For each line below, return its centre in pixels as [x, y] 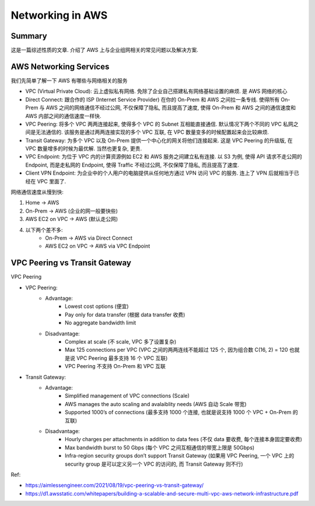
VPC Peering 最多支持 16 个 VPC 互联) [122, 358]
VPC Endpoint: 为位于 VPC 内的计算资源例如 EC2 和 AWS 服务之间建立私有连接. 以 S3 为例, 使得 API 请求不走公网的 [164, 157]
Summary [29, 36]
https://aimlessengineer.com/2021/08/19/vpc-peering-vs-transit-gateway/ [115, 486]
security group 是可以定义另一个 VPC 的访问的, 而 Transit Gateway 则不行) [154, 464]
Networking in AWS [59, 15]
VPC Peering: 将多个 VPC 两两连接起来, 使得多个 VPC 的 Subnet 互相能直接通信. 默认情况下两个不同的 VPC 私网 [160, 124]
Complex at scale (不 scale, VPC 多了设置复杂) [121, 342]
